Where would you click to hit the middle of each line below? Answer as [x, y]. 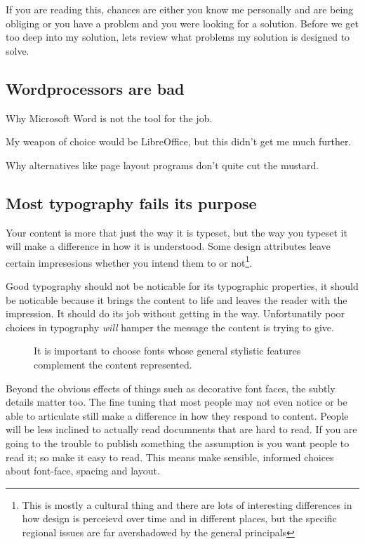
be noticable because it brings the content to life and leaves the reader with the [177, 299]
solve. [18, 50]
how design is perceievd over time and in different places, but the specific [179, 518]
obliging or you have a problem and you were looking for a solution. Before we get [182, 23]
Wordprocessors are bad [95, 88]
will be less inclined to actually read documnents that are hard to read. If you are [181, 429]
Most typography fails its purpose [131, 203]
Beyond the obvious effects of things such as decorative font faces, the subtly [171, 388]
